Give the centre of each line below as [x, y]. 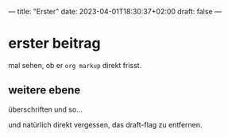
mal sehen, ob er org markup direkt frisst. [75, 65]
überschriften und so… [46, 109]
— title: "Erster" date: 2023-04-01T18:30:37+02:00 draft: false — [115, 11]
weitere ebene [44, 90]
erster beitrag [54, 44]
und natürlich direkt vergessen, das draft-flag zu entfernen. [105, 124]
